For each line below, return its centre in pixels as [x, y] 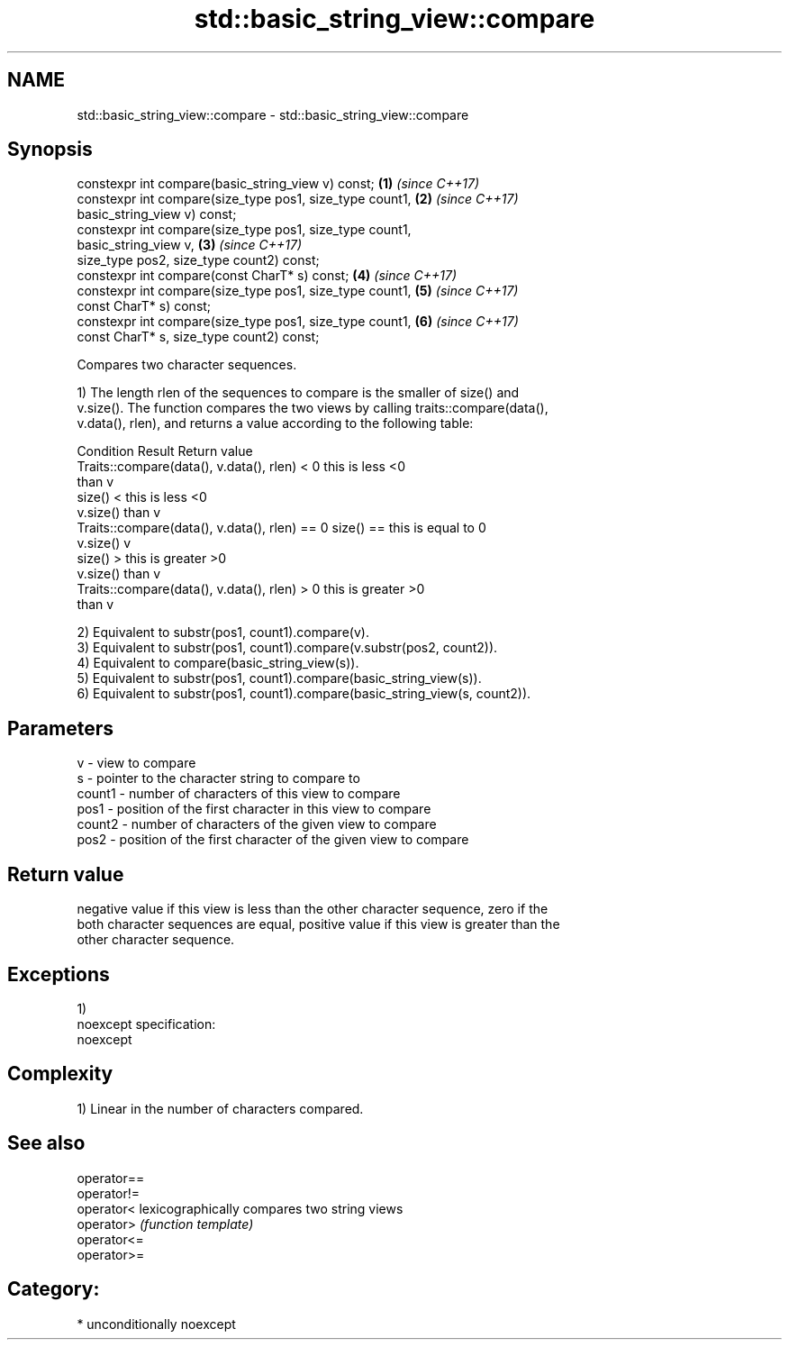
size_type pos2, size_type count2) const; [198, 260]
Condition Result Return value [165, 451]
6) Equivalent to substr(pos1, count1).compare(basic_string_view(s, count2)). [304, 694]
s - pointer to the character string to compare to [218, 778]
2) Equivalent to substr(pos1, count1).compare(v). [223, 633]
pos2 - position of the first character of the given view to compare [273, 840]
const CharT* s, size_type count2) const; [198, 337]
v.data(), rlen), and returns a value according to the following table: [275, 423]
